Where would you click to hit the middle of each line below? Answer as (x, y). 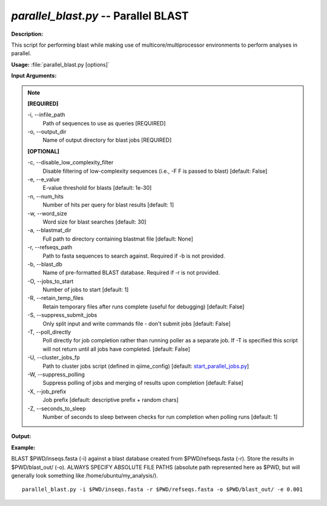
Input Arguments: (34, 76)
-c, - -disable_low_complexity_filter (71, 162)
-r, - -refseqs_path (50, 247)
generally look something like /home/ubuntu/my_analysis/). (85, 475)
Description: (27, 34)
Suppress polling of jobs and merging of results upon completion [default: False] (143, 383)
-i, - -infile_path (46, 115)
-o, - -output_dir (47, 132)
